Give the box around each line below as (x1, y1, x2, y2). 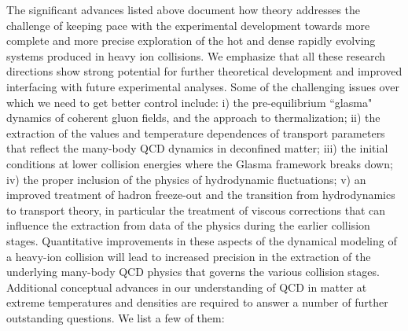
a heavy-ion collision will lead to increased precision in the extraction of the (6, 248, 371, 264)
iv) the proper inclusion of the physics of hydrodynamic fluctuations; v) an (6, 171, 366, 187)
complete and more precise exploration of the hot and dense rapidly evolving (6, 32, 376, 49)
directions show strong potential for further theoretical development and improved (6, 63, 402, 79)
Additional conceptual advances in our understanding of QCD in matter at (6, 278, 367, 295)
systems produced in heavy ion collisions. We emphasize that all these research (6, 47, 386, 64)
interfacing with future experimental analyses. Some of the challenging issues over (6, 78, 399, 94)
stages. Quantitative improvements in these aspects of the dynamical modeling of (6, 232, 397, 248)
